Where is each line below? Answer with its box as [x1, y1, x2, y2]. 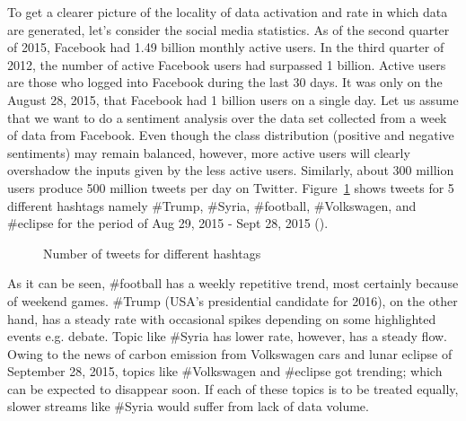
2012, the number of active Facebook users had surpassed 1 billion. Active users [7, 55, 446, 74]
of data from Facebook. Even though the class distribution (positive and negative [7, 126, 454, 145]
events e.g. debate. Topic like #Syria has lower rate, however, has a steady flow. [7, 327, 448, 346]
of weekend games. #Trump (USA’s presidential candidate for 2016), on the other [7, 291, 458, 310]
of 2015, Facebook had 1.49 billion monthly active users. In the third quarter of [7, 38, 444, 57]
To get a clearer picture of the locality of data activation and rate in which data [7, 3, 448, 21]
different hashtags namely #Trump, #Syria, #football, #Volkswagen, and [7, 196, 417, 215]
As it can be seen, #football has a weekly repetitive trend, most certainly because [7, 274, 459, 293]
